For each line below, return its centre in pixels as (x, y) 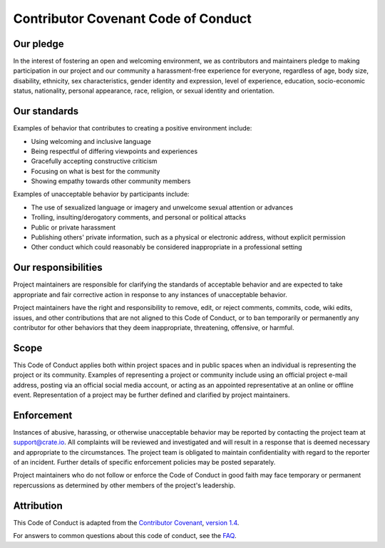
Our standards (46, 112)
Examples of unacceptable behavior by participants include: (101, 194)
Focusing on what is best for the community (96, 171)
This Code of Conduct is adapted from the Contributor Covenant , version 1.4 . (126, 522)
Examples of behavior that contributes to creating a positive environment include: (133, 128)
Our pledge (38, 44)
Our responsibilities (58, 268)
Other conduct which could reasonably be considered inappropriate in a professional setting (166, 247)
